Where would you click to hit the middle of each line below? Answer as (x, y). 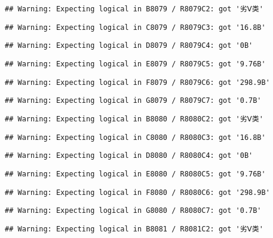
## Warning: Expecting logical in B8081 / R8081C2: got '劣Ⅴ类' (134, 229)
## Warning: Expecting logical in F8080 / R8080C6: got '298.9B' (137, 192)
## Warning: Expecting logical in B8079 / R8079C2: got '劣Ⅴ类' (134, 9)
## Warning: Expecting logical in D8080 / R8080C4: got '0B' (129, 156)
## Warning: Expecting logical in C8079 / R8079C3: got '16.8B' (135, 27)
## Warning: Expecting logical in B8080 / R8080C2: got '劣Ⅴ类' (134, 119)
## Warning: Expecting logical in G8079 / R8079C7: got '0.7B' (133, 101)
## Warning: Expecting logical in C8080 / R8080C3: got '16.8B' (135, 137)
